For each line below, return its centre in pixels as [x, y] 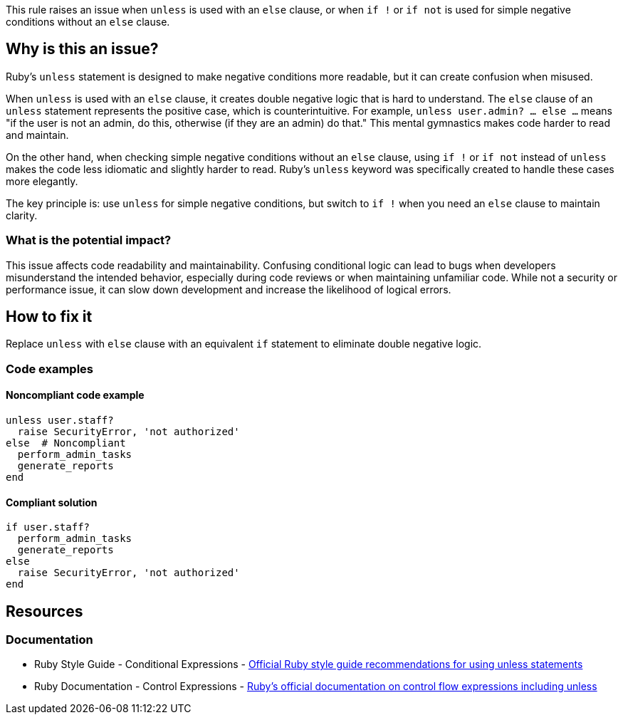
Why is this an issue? [82, 49]
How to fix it [49, 317]
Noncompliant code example [75, 395]
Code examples [50, 369]
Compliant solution [52, 502]
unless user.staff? [60, 421]
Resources [44, 611]
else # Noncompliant [66, 443]
